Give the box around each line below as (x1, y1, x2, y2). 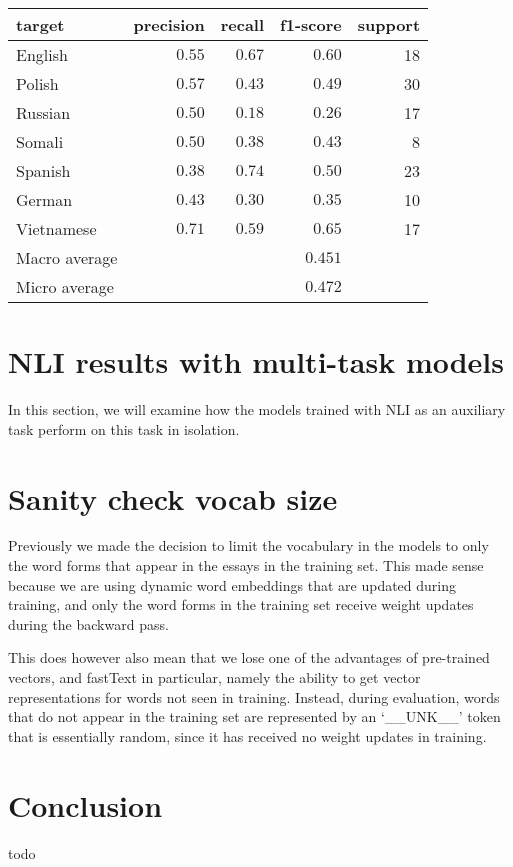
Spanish (16, 159, 71, 182)
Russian (16, 101, 71, 124)
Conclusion (8, 784, 163, 825)
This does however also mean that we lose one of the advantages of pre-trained (8, 647, 490, 668)
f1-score (280, 13, 342, 36)
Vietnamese (16, 217, 97, 240)
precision (133, 13, 205, 36)
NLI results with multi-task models (8, 341, 504, 382)
